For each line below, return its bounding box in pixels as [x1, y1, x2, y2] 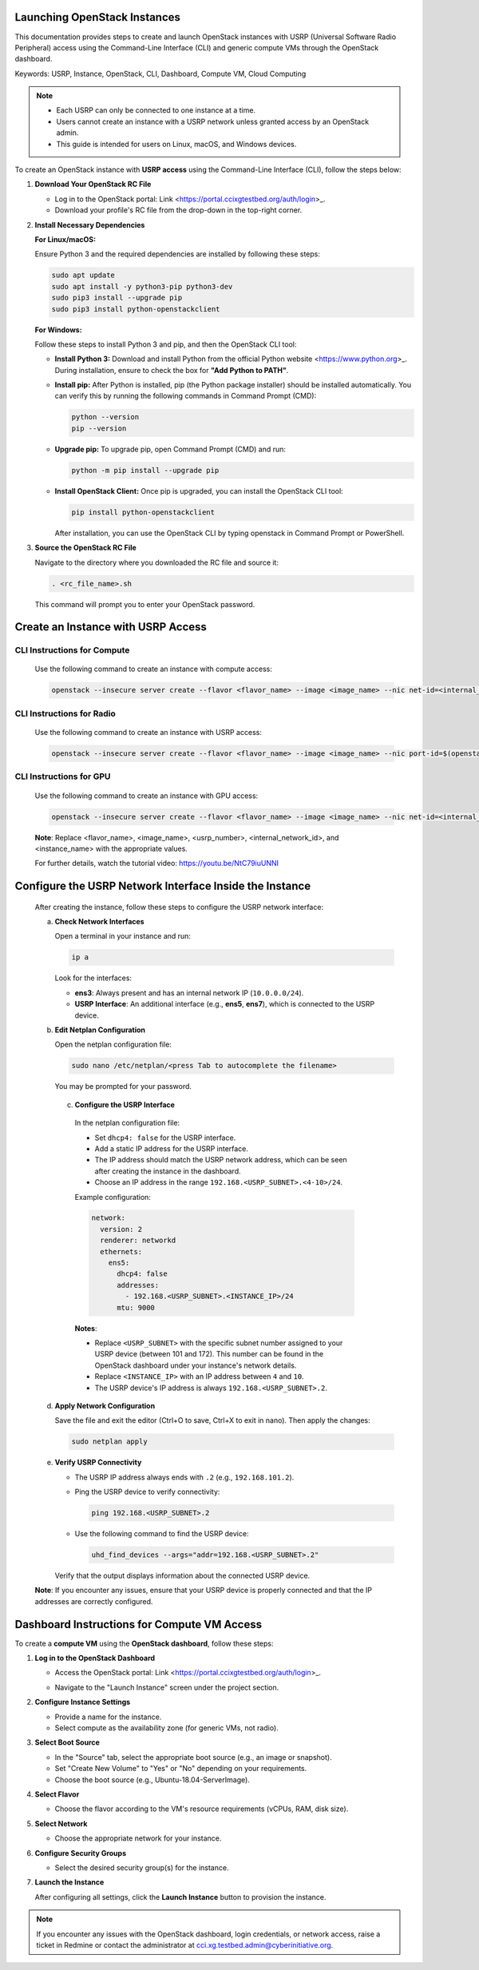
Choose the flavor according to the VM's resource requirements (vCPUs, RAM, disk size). [54, 1804, 349, 1813]
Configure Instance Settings [34, 1698, 131, 1707]
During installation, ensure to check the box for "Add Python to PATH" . [54, 365, 289, 375]
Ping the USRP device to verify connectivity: [74, 1487, 220, 1497]
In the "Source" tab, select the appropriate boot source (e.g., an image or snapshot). [54, 1752, 332, 1761]
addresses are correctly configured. [34, 1596, 153, 1606]
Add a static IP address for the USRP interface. [94, 1143, 249, 1154]
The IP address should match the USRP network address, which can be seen [94, 1155, 347, 1165]
